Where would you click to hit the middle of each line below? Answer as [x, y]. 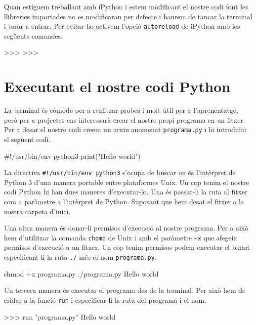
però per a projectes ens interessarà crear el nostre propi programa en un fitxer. [125, 119]
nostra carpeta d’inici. [37, 211]
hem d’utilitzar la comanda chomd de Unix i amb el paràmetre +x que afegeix [121, 237]
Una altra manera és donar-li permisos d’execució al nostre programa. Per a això [126, 228]
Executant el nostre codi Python [117, 86]
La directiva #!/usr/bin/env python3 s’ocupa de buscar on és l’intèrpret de [120, 172]
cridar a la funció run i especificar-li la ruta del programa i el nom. [105, 300]
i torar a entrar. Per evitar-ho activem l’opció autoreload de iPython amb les [122, 26]
